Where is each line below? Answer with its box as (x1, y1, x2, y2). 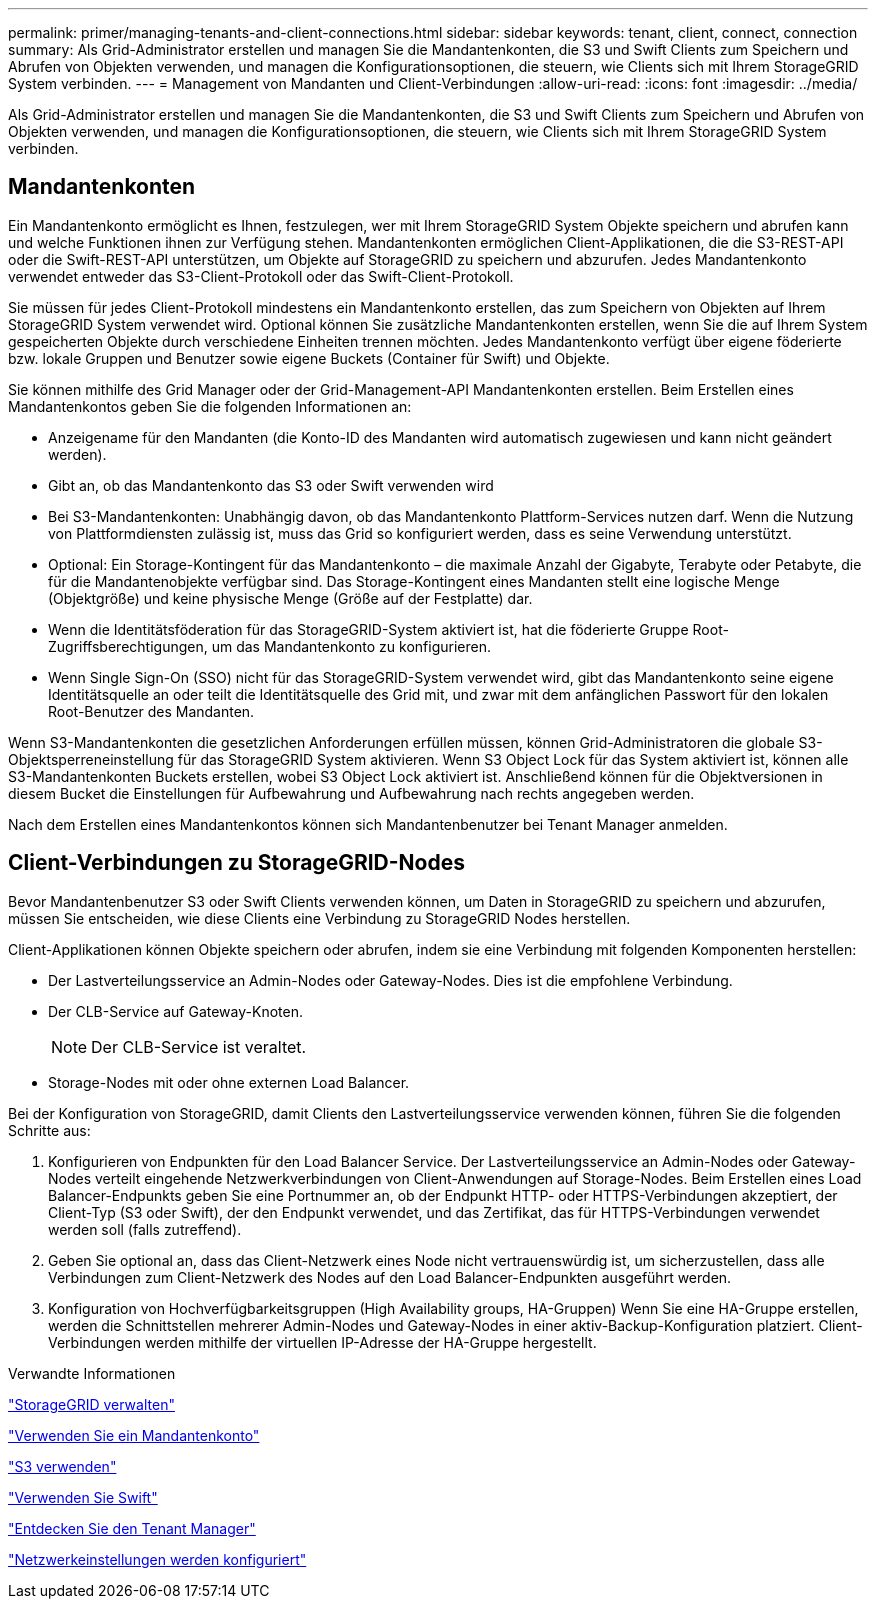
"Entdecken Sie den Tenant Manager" (8, 1519, 256, 1537)
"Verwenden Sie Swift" (8, 1488, 158, 1506)
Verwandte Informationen (8, 1364, 176, 1382)
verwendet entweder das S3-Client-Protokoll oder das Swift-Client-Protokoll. (8, 267, 514, 285)
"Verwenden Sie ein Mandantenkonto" (8, 1426, 260, 1444)
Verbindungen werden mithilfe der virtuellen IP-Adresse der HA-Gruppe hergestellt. (48, 1333, 597, 1351)
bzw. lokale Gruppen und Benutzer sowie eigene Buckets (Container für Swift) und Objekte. (8, 349, 610, 367)
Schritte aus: (8, 1121, 91, 1139)
